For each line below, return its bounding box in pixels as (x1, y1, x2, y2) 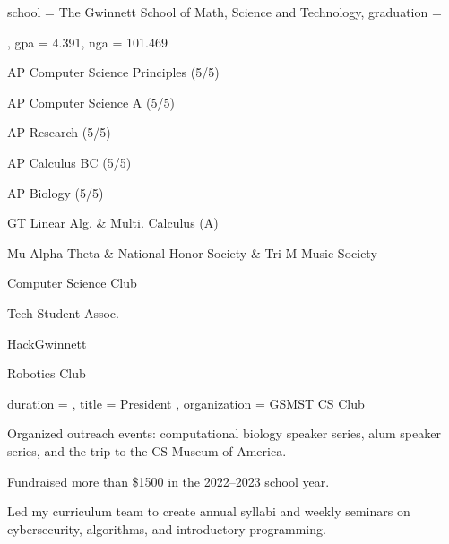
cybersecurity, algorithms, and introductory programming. (7, 519, 326, 538)
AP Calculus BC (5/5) (7, 152, 132, 171)
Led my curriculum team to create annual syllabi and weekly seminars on (7, 502, 410, 521)
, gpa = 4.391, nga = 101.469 (7, 32, 168, 51)
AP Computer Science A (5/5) (7, 92, 175, 111)
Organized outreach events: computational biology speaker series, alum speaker (7, 424, 441, 443)
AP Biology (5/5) (7, 183, 104, 202)
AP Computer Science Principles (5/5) (7, 63, 220, 82)
